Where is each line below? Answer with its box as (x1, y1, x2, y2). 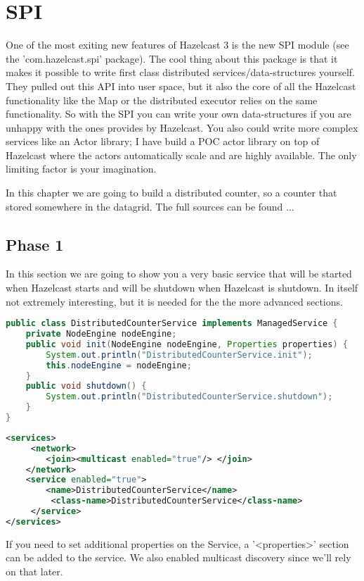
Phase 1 (6, 233, 64, 255)
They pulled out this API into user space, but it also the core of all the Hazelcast (6, 78, 356, 93)
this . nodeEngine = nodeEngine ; (46, 360, 192, 370)
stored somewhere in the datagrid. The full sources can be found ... (6, 199, 294, 213)
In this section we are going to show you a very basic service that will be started (6, 266, 352, 281)
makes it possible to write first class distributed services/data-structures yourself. (6, 65, 355, 80)
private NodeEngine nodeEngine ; (25, 329, 177, 339)
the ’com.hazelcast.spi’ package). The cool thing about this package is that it (6, 51, 338, 65)
